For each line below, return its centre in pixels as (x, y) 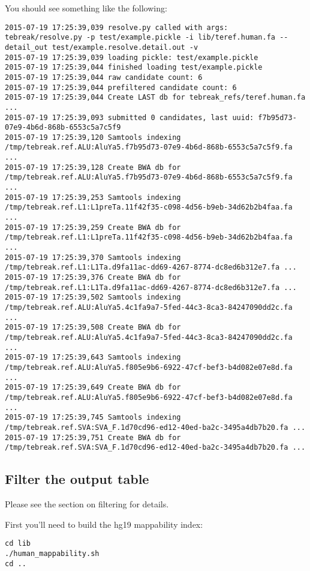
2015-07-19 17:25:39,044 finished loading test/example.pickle (134, 68)
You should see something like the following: (86, 8)
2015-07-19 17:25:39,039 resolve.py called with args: (117, 27)
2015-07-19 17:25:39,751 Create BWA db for (93, 437)
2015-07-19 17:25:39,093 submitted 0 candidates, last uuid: (130, 117)
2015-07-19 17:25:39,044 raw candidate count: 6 (104, 77)
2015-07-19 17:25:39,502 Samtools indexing (93, 298)
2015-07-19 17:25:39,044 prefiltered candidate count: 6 (121, 87)
